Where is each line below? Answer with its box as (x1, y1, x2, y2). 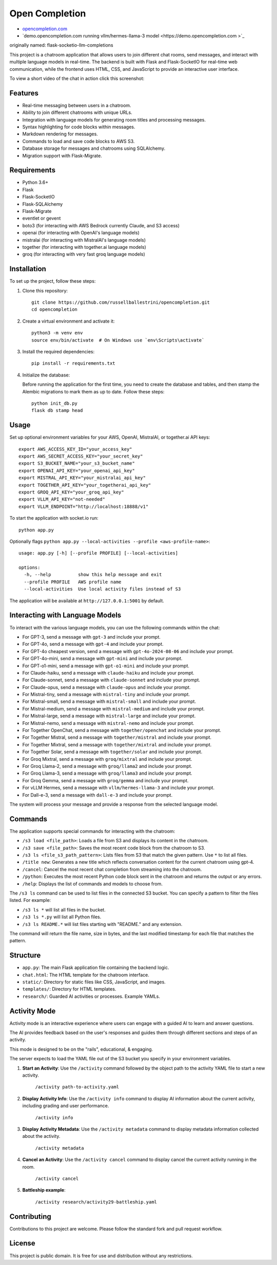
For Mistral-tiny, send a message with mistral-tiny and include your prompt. (22, 691, 190, 698)
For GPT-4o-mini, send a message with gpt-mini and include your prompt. (22, 656, 183, 662)
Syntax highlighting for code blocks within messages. (22, 124, 135, 130)
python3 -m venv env (31, 330, 83, 336)
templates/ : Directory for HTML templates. (22, 986, 116, 992)
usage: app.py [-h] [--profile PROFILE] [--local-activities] (18, 550, 179, 556)
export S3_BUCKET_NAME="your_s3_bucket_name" (18, 461, 135, 466)
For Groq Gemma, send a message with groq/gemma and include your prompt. (22, 777, 189, 783)
